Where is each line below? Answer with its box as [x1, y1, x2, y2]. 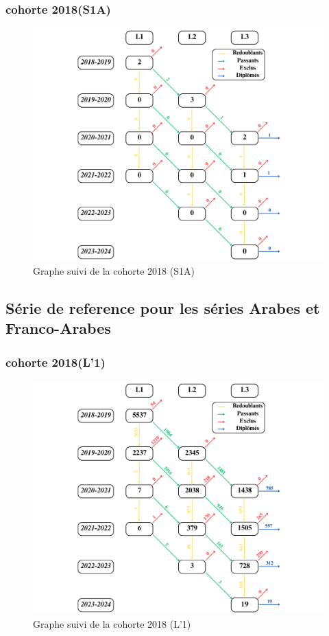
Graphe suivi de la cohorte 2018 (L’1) [33, 616, 191, 631]
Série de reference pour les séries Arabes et [5, 297, 320, 318]
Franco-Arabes [5, 317, 111, 339]
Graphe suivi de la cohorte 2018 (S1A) [33, 263, 195, 277]
